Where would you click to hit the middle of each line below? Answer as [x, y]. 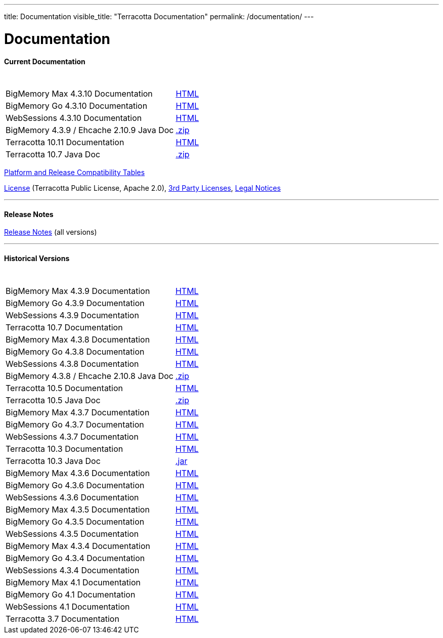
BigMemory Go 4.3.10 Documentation [77, 106]
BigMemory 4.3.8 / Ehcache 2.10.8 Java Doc [90, 376]
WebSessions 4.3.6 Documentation [72, 497]
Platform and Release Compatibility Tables [75, 173]
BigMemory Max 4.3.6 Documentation [78, 473]
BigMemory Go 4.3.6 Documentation [75, 485]
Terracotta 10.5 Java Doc [53, 400]
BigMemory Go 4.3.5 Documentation [75, 521]
